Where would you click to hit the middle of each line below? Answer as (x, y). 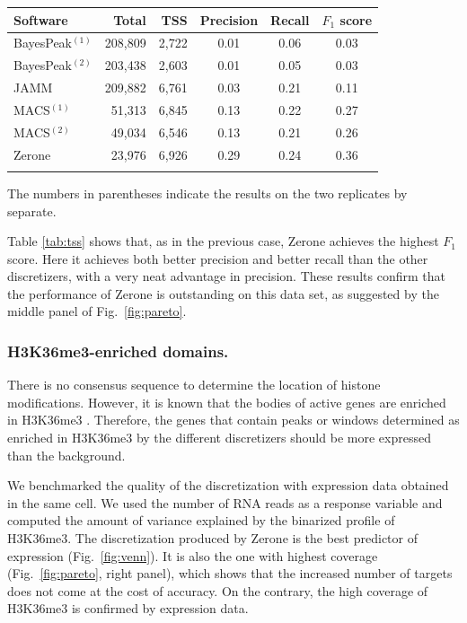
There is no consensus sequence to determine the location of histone (194, 385)
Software (41, 19)
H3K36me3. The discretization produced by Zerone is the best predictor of (212, 538)
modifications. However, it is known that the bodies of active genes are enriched (227, 402)
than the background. (66, 455)
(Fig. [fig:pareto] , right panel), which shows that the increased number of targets (230, 573)
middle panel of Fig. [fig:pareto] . (97, 311)
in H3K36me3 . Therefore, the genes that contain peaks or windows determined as (233, 420)
